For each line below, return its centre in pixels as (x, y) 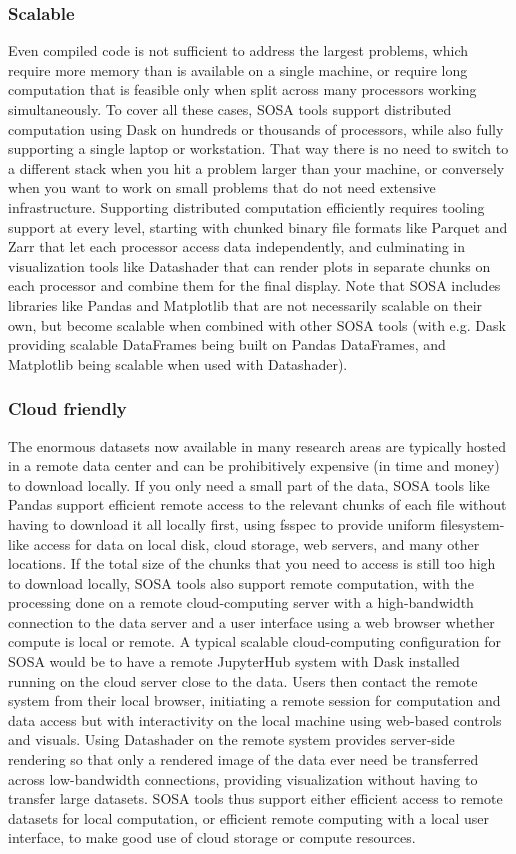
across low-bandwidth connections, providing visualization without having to (243, 778)
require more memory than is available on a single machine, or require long (238, 69)
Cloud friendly (67, 408)
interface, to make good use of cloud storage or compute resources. (212, 837)
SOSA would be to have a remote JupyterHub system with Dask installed (234, 661)
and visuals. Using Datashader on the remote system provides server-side (231, 739)
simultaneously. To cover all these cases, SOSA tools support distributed (230, 109)
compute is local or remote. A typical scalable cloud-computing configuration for (255, 641)
